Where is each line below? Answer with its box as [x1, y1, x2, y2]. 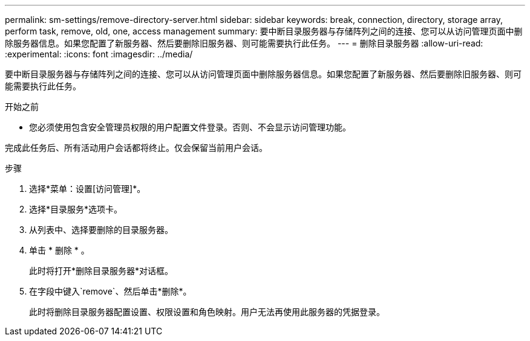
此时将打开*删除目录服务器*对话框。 [29, 266, 174, 276]
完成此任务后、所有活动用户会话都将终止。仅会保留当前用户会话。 [5, 142, 267, 153]
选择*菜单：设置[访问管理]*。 [29, 183, 146, 194]
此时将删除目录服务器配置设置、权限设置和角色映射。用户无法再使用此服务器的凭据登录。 [29, 307, 385, 317]
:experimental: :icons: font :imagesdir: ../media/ [5, 49, 193, 59]
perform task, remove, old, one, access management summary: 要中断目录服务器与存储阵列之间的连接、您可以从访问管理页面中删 [5, 26, 523, 36]
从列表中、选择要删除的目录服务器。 [29, 225, 173, 235]
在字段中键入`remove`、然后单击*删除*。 [29, 286, 192, 296]
